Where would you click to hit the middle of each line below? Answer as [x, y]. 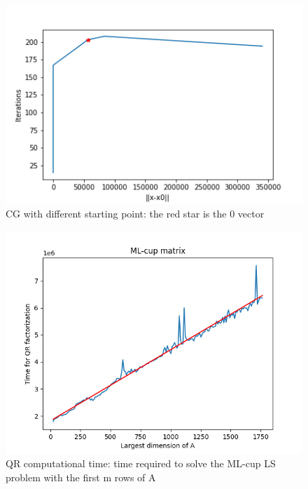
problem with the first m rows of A [81, 477]
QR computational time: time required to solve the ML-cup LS [141, 463]
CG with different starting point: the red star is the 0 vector [135, 214]
